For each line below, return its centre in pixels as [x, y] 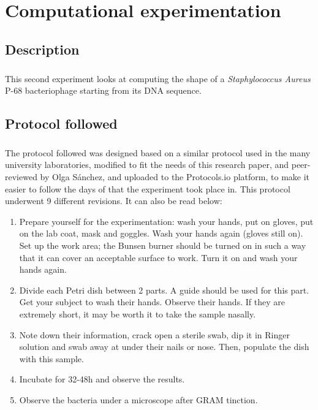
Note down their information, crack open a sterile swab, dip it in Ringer [154, 334]
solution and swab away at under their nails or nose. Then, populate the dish [164, 347]
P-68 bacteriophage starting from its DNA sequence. [103, 90]
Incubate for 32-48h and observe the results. [102, 379]
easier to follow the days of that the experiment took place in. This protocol [148, 188]
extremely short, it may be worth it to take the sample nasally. [138, 314]
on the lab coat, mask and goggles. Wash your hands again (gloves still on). [161, 233]
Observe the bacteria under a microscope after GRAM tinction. [138, 399]
